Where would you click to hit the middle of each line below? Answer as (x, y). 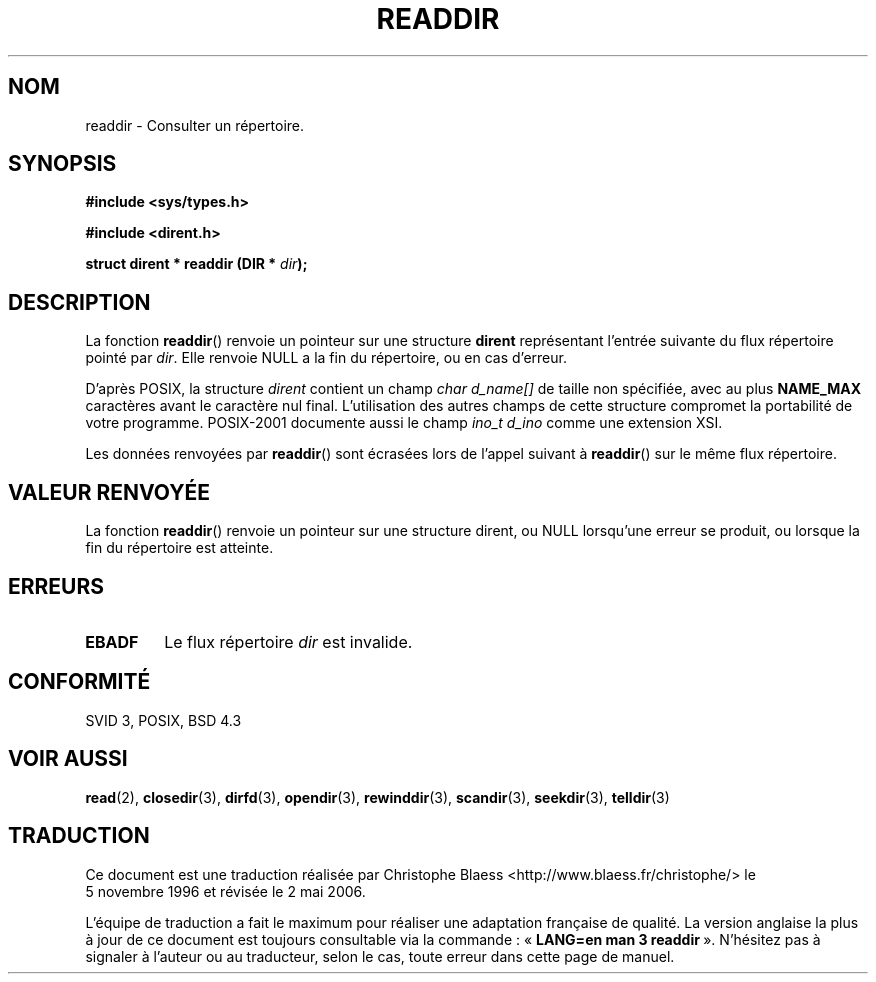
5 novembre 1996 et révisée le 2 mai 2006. (225, 891)
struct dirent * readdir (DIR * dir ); (196, 264)
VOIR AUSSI (68, 759)
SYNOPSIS (62, 164)
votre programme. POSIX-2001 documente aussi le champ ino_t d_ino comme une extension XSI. (404, 423)
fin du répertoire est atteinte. (179, 548)
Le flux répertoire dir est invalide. (288, 641)
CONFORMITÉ (79, 682)
